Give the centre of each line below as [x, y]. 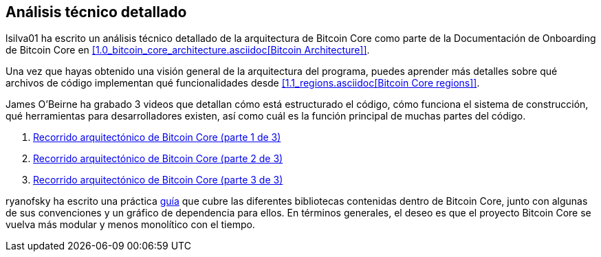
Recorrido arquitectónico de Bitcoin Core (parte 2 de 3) [158, 159]
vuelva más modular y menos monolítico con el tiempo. [130, 225]
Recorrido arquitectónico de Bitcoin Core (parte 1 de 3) [157, 137]
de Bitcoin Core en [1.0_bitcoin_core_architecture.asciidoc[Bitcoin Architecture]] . [188, 50]
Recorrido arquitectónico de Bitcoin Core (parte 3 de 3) [158, 180]
